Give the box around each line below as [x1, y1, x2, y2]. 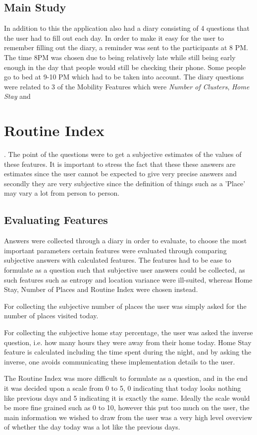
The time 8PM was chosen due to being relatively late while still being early [4, 52, 236, 62]
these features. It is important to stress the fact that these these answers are [4, 158, 236, 169]
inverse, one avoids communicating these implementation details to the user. [4, 356, 235, 366]
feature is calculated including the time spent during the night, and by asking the [4, 347, 252, 357]
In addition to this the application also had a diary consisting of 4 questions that [4, 23, 250, 33]
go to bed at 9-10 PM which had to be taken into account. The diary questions [4, 72, 244, 82]
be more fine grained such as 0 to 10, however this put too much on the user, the [4, 402, 250, 413]
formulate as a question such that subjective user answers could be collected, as [4, 265, 245, 275]
